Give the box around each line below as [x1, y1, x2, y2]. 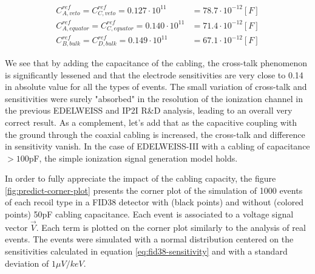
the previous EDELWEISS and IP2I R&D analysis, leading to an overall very [5, 104, 293, 117]
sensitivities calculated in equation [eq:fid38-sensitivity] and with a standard [5, 245, 288, 258]
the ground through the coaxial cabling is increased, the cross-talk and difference [5, 128, 305, 140]
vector [5, 221, 28, 233]
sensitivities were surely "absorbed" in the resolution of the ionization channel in [5, 92, 303, 104]
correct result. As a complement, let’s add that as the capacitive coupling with [5, 115, 297, 128]
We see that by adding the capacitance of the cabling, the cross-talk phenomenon [5, 56, 308, 69]
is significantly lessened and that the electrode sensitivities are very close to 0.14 [5, 68, 303, 81]
